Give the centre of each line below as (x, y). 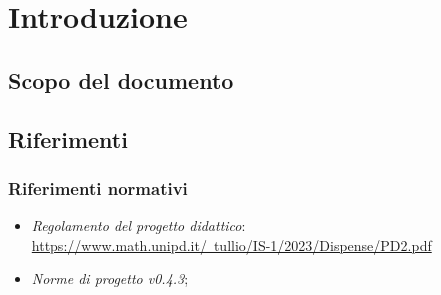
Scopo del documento (121, 79)
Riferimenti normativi (98, 187)
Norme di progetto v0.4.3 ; (110, 278)
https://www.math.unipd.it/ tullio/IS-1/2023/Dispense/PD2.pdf (231, 244)
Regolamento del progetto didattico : (138, 225)
